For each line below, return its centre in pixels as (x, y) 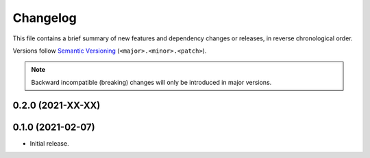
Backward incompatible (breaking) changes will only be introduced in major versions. (151, 82)
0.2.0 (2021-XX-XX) (57, 105)
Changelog (45, 18)
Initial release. (49, 143)
